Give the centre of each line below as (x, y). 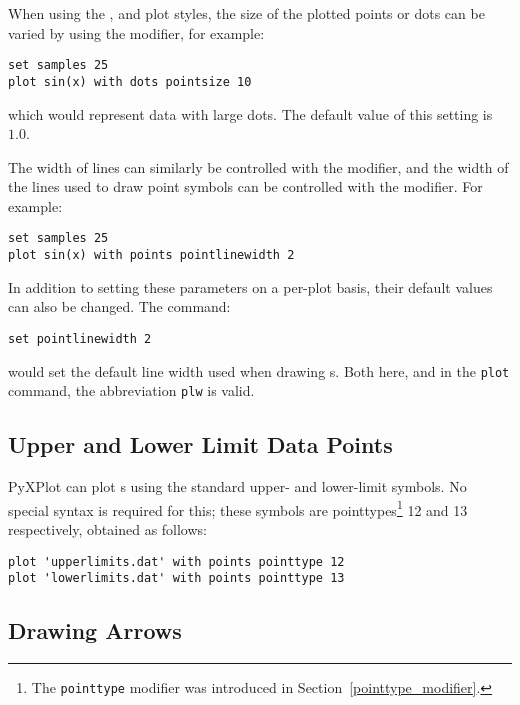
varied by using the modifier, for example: (136, 32)
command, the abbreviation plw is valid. (131, 390)
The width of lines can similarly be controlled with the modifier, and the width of (258, 166)
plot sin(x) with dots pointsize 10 (130, 81)
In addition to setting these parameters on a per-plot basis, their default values (250, 286)
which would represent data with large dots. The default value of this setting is (250, 113)
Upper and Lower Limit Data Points (200, 444)
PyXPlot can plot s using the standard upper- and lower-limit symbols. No (237, 486)
